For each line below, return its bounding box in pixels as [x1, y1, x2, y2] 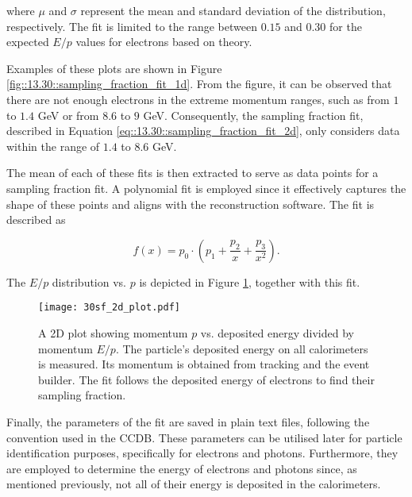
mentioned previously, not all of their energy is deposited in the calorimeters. [6, 476, 381, 492]
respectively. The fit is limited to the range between [6, 17, 257, 34]
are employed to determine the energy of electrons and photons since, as [6, 460, 357, 476]
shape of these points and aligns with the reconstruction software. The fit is [6, 195, 375, 212]
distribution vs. [52, 273, 127, 290]
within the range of [6, 137, 100, 154]
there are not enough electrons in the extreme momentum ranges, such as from [6, 91, 390, 107]
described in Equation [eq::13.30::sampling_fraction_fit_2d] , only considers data [6, 122, 400, 139]
